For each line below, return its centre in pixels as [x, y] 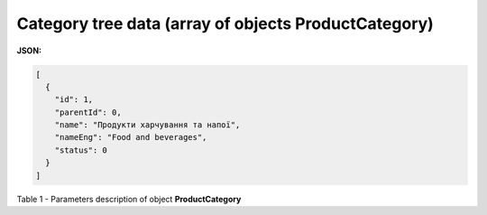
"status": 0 [81, 150]
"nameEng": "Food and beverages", [131, 137]
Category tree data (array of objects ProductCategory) [225, 23]
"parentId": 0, [88, 112]
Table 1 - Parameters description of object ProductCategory [129, 199]
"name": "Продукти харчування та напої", [147, 125]
